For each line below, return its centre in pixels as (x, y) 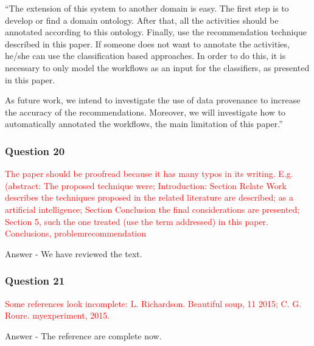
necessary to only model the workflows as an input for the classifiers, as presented (157, 67)
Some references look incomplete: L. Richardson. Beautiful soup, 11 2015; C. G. (153, 303)
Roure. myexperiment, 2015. (58, 315)
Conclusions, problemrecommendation (76, 233)
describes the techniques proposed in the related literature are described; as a (149, 197)
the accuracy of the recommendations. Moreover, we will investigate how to (145, 112)
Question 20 (35, 151)
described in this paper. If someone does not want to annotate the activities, (147, 43)
